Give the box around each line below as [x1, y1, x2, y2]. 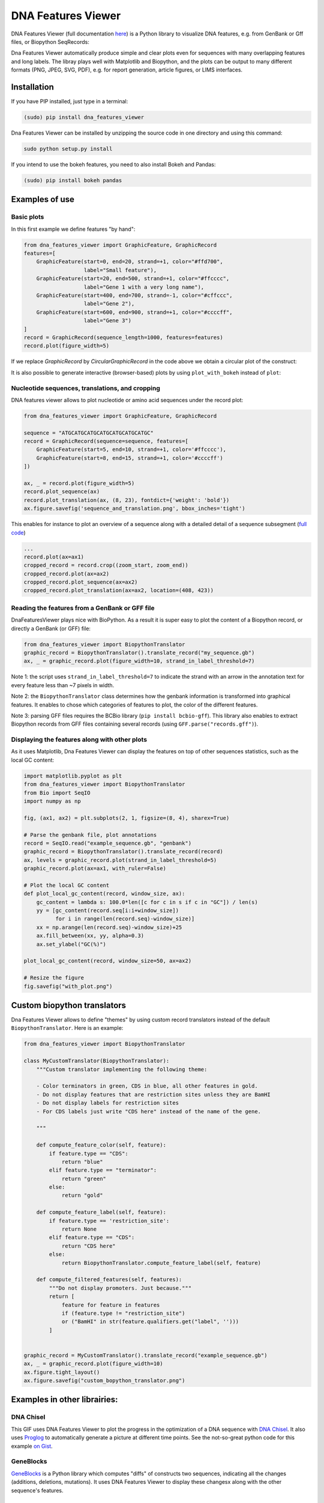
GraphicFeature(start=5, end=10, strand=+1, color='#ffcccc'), [36, 446, 227, 453]
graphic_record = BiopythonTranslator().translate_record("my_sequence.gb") [23, 649, 255, 656]
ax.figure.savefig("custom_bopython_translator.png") [23, 1377, 185, 1384]
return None [61, 1226, 97, 1232]
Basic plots [11, 213, 44, 221]
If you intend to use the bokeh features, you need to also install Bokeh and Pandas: [11, 161, 216, 168]
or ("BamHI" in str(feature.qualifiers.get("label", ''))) [61, 1318, 239, 1325]
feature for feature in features [61, 1302, 160, 1308]
